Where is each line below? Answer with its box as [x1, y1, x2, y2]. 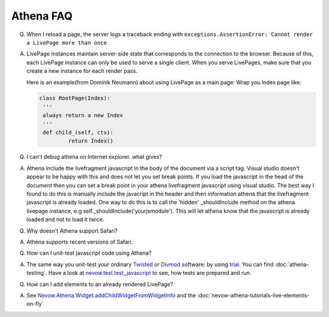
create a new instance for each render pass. [26, 67, 138, 75]
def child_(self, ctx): [43, 129, 114, 136]
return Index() [68, 137, 114, 145]
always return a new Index [43, 112, 123, 119]
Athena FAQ [11, 9, 73, 23]
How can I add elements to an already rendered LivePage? [26, 280, 174, 288]
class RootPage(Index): [39, 95, 111, 102]
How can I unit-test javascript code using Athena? [26, 249, 152, 257]
